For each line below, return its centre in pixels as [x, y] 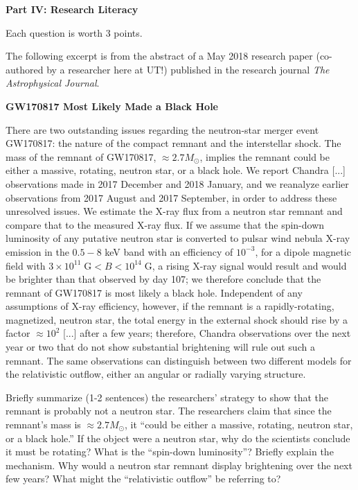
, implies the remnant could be [265, 156]
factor [18, 333]
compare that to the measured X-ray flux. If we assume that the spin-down [165, 224]
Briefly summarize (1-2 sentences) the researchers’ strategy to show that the [167, 397]
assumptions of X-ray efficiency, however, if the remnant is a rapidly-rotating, [170, 306]
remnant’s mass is [43, 425]
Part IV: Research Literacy [72, 9]
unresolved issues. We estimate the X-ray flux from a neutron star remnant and [174, 211]
